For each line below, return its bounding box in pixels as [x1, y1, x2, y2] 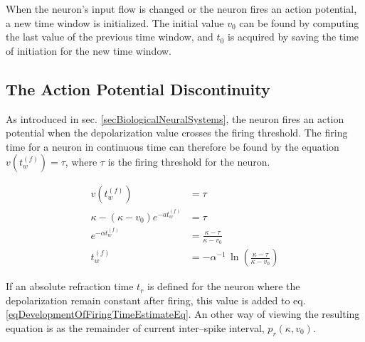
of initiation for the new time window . [6, 43, 172, 58]
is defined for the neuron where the [147, 279, 300, 294]
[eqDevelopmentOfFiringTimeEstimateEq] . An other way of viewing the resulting [6, 306, 360, 321]
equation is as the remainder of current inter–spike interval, [6, 320, 265, 335]
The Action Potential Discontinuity [6, 78, 270, 100]
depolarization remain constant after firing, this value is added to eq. [6, 292, 306, 307]
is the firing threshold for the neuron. [107, 154, 270, 169]
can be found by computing [239, 15, 359, 30]
